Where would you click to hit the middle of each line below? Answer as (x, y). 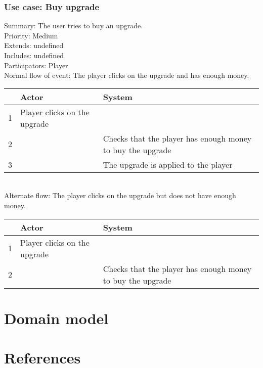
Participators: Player (36, 65)
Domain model (56, 318)
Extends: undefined (34, 45)
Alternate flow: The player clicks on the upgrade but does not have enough (120, 195)
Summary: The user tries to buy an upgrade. (74, 26)
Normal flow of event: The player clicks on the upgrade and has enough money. (127, 75)
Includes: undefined (34, 55)
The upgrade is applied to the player (168, 164)
